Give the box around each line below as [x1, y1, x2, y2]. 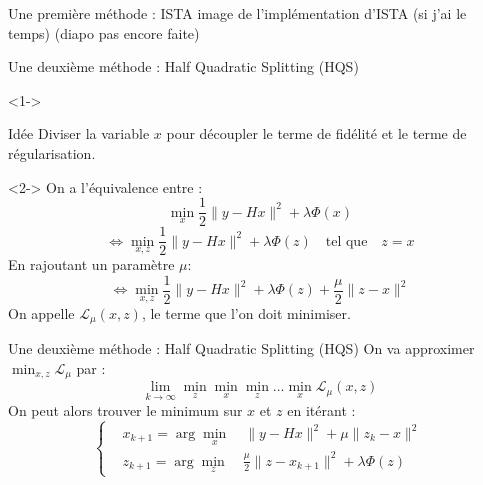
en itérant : [287, 399, 356, 420]
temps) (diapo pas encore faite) [8, 22, 200, 43]
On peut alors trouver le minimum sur [8, 399, 243, 420]
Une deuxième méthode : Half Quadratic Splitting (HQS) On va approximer [8, 338, 475, 359]
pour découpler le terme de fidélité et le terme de [166, 123, 467, 144]
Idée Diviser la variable [8, 123, 150, 144]
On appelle [8, 302, 75, 323]
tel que [325, 234, 368, 249]
